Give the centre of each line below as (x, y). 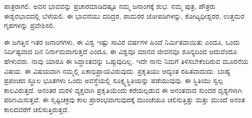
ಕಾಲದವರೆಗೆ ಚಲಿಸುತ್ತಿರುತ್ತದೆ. (37, 109)
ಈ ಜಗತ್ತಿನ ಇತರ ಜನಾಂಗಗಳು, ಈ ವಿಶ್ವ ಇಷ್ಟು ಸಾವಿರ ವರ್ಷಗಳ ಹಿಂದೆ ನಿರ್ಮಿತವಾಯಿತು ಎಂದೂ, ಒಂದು (122, 42)
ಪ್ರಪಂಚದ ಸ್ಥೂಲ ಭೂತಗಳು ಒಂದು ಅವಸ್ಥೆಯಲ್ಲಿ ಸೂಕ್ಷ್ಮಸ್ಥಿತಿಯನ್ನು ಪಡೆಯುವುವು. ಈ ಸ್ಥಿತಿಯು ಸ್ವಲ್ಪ (114, 80)
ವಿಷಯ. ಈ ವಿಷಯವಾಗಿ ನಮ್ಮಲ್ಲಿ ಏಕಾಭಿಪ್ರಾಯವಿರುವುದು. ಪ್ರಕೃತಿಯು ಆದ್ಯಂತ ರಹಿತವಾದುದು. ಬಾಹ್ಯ (117, 71)
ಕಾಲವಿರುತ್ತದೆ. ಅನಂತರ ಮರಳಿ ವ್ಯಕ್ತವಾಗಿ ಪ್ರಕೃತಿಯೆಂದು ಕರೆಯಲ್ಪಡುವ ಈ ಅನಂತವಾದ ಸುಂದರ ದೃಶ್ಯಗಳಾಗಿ (123, 90)
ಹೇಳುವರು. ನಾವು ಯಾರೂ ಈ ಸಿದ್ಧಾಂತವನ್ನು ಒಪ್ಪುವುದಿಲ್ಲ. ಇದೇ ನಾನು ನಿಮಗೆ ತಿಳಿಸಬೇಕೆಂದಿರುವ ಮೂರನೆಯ (126, 61)
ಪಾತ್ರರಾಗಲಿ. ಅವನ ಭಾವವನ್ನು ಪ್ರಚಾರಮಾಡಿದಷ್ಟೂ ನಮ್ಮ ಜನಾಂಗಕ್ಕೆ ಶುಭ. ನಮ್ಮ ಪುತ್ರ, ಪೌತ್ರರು (110, 6)
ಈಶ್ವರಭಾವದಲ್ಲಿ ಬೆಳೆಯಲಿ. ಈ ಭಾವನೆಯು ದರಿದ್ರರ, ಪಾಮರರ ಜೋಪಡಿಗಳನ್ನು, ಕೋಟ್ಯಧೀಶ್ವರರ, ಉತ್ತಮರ (124, 15)
